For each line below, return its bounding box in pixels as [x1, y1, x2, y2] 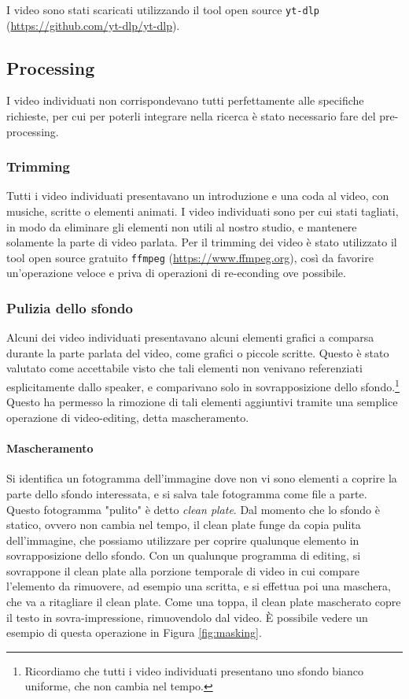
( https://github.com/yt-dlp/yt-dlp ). [6, 17, 180, 33]
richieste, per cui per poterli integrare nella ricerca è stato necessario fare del [6, 108, 376, 124]
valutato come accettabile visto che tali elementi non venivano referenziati [6, 360, 363, 376]
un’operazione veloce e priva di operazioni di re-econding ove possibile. [6, 264, 346, 281]
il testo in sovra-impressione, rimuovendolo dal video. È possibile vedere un [6, 608, 368, 625]
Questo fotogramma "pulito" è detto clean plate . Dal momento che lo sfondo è [6, 501, 380, 517]
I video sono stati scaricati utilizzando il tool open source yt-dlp [6, 2, 319, 17]
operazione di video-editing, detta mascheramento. [6, 409, 249, 425]
